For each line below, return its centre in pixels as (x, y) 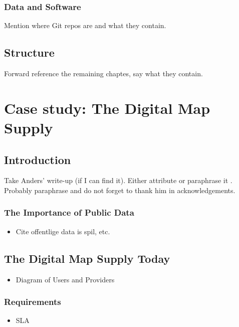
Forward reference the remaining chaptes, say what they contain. (103, 73)
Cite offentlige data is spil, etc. (63, 231)
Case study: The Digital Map (107, 108)
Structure (29, 52)
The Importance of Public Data (69, 212)
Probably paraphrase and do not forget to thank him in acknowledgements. (120, 190)
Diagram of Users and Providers (65, 279)
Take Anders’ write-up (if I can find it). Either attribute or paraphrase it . (118, 180)
